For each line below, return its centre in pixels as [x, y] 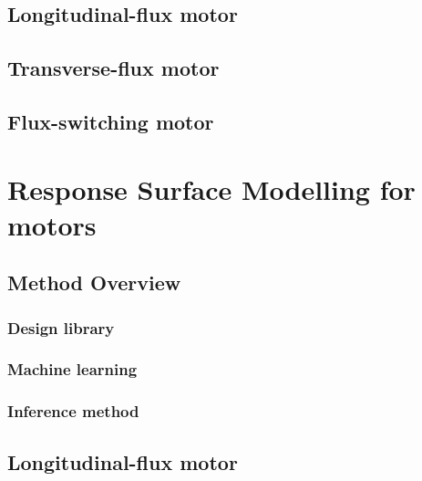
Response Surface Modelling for [211, 188]
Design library [61, 327]
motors [52, 224]
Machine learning [72, 369]
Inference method [73, 411]
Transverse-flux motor [113, 68]
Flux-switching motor [111, 121]
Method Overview [94, 282]
